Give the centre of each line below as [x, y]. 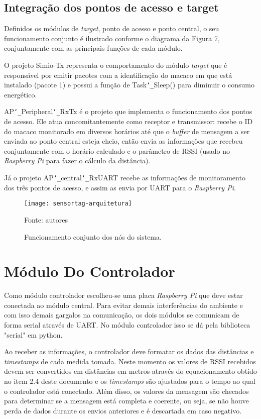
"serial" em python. [33, 334]
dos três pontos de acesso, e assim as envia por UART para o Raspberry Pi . [120, 187]
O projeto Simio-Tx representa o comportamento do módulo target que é [116, 65]
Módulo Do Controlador [90, 271]
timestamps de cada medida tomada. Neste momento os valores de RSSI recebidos [130, 361]
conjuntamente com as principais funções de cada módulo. [93, 48]
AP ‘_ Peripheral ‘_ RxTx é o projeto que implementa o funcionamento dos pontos [128, 111]
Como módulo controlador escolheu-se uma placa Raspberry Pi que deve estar [123, 295]
